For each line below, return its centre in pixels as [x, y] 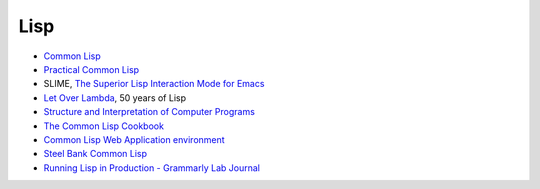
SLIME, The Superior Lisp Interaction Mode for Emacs [154, 84]
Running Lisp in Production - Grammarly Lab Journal [151, 167]
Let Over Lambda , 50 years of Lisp [115, 97]
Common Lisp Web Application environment [134, 139]
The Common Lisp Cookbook [104, 126]
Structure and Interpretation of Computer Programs [149, 112]
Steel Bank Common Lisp [95, 154]
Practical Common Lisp [91, 69]
